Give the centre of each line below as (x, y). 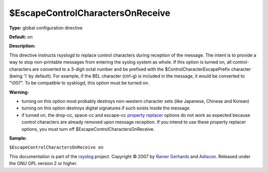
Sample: (18, 138)
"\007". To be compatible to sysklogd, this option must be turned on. (79, 83)
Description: (22, 46)
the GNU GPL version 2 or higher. (43, 164)
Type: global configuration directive (46, 28)
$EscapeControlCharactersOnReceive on (56, 147)
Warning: (19, 92)
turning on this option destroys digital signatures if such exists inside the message (105, 108)
